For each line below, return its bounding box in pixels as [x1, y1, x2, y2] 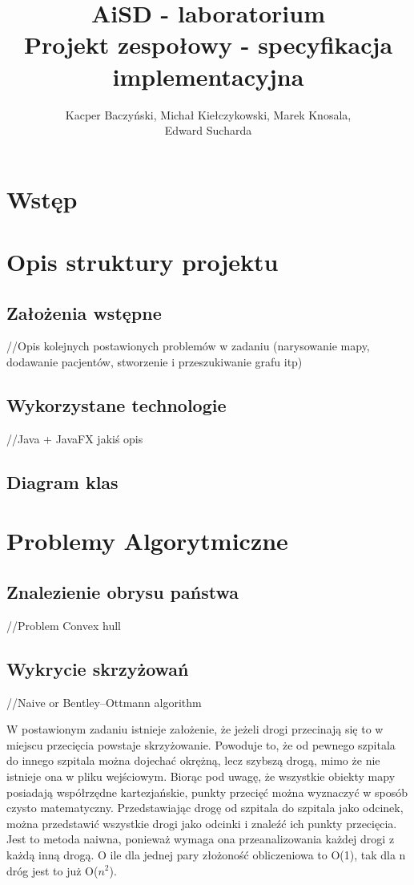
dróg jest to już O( [6, 862, 98, 879]
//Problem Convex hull [6, 616, 121, 633]
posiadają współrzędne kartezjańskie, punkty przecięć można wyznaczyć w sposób [6, 783, 408, 800]
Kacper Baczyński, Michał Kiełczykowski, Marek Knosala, [65, 106, 352, 123]
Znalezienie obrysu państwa [6, 579, 239, 604]
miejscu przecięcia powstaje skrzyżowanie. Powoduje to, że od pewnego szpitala [6, 736, 396, 753]
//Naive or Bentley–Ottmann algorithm [6, 693, 202, 710]
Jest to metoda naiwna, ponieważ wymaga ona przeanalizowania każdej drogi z [6, 830, 395, 847]
